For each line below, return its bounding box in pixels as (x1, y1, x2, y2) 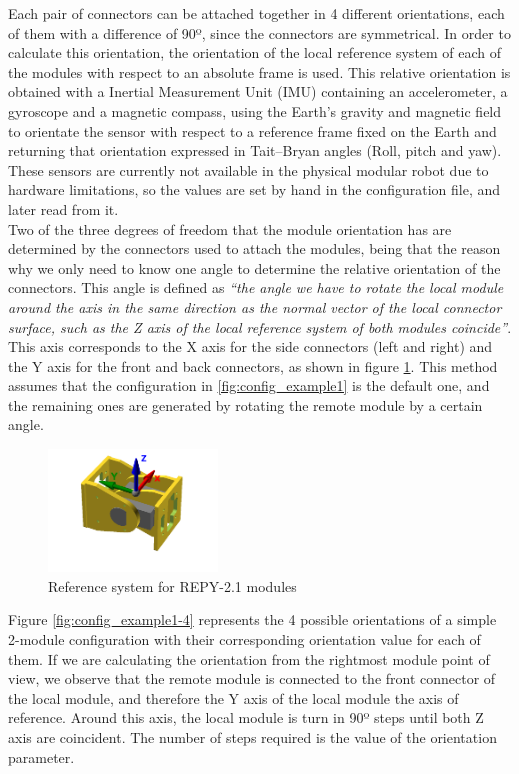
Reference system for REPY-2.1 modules (48, 575, 297, 596)
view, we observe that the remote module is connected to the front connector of (8, 668, 496, 689)
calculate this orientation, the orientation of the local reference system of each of (8, 42, 502, 63)
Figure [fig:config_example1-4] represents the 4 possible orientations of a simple (8, 609, 497, 630)
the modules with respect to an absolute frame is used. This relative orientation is (8, 61, 511, 82)
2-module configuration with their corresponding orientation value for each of (8, 628, 481, 649)
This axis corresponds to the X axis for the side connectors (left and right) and (8, 336, 493, 357)
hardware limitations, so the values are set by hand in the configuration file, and (8, 179, 501, 200)
